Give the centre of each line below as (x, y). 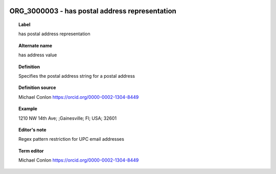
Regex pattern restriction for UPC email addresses (72, 139)
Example (28, 109)
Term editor (31, 150)
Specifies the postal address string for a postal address (77, 76)
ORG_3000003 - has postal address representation (93, 11)
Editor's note (32, 129)
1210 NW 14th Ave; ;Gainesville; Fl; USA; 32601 (68, 118)
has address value (38, 55)
